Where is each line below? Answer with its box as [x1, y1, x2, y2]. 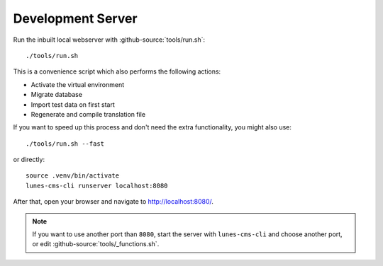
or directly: [13, 156, 45, 164]
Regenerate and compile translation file [30, 110, 145, 118]
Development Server [13, 11, 138, 26]
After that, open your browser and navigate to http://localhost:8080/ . [13, 197, 214, 206]
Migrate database [30, 91, 83, 99]
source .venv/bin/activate [26, 172, 120, 180]
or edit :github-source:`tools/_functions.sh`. [32, 240, 160, 248]
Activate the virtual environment [30, 80, 125, 88]
